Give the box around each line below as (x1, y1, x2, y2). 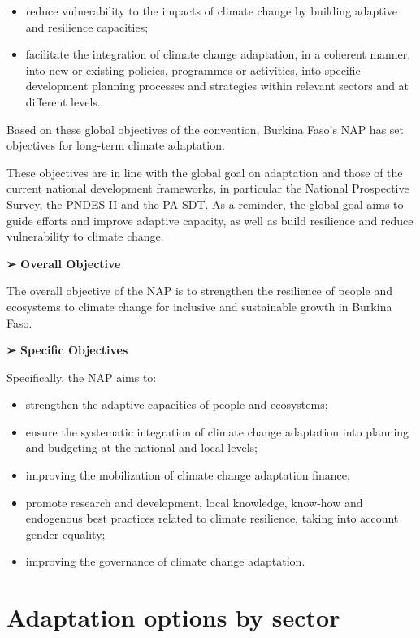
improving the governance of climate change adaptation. (25, 553, 305, 570)
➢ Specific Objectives (6, 341, 128, 358)
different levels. (25, 93, 101, 110)
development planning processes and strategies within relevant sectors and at (25, 77, 409, 94)
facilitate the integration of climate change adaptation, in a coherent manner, (25, 46, 411, 63)
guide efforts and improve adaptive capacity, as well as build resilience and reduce (6, 211, 414, 228)
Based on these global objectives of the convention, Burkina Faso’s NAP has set (6, 120, 404, 137)
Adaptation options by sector (6, 601, 340, 634)
